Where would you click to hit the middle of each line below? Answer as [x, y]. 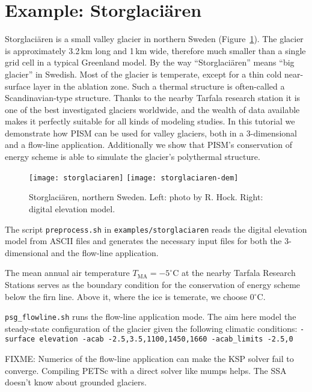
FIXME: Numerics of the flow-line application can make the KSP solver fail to [149, 359]
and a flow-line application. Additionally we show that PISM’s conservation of [149, 145]
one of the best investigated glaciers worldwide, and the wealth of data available [152, 109]
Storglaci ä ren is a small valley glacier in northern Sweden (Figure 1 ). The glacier [154, 39]
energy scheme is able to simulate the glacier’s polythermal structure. [133, 157]
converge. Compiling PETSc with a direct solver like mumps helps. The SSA [146, 370]
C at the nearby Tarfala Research [234, 273]
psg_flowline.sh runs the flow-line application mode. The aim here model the [151, 317]
